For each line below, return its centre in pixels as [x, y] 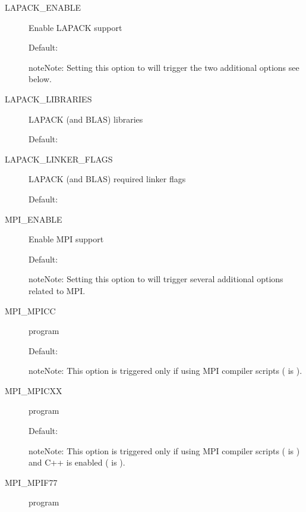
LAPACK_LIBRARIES [48, 99]
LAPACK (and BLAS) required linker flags [107, 179]
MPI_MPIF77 [31, 482]
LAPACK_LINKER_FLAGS [59, 159]
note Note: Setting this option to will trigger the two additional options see [164, 67]
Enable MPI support [66, 239]
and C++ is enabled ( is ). [77, 462]
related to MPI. [57, 290]
